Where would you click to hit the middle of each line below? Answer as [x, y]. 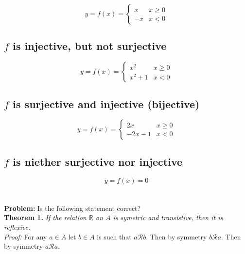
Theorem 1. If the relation [45, 217]
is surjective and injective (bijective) [106, 103]
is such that [114, 236]
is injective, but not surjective [90, 46]
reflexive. [17, 227]
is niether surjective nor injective [98, 161]
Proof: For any [26, 236]
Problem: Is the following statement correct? [72, 208]
